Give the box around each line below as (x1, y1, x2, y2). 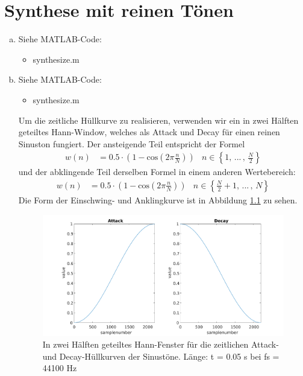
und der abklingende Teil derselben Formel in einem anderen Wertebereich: (18, 165, 296, 178)
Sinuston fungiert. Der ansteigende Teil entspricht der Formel (18, 137, 245, 150)
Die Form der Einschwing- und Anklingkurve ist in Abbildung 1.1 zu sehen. (18, 193, 298, 206)
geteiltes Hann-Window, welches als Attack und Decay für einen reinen (18, 126, 280, 138)
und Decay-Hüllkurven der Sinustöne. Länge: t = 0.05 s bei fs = (42, 349, 280, 362)
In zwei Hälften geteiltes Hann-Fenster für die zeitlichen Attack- (42, 338, 279, 351)
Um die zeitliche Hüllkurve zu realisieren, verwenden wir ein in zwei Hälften (18, 113, 299, 126)
